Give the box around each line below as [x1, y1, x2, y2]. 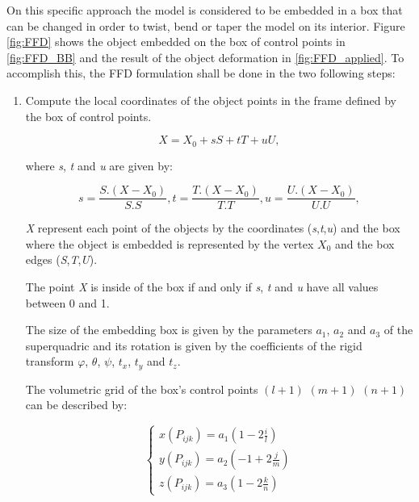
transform [25, 353, 74, 370]
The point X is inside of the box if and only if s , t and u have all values [25, 278, 379, 295]
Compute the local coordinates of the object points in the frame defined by [25, 91, 396, 108]
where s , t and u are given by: [25, 157, 173, 174]
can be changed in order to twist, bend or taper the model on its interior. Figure [6, 17, 405, 34]
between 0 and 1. [25, 294, 110, 311]
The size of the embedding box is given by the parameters [25, 321, 312, 338]
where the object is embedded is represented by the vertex [25, 235, 314, 252]
